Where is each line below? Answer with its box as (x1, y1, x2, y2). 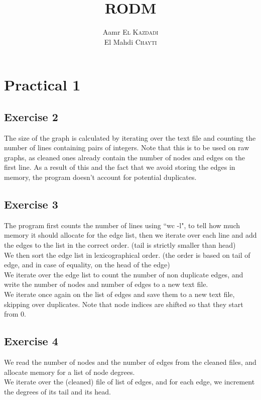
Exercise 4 (4, 333, 58, 349)
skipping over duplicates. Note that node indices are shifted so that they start (4, 298, 243, 309)
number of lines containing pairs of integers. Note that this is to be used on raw (4, 142, 249, 153)
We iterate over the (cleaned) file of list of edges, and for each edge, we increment (4, 376, 255, 387)
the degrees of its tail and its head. (4, 386, 111, 396)
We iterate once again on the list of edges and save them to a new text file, (4, 289, 235, 299)
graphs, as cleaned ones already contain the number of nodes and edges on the (4, 152, 245, 162)
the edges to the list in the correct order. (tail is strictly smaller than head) (4, 240, 236, 250)
